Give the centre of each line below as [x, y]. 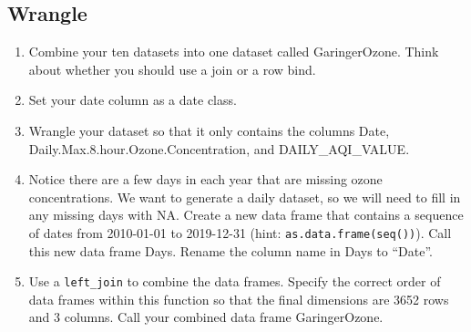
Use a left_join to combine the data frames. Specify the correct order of [235, 281]
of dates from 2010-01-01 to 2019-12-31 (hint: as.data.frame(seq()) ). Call [240, 232]
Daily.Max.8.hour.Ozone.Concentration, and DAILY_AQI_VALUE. [219, 148]
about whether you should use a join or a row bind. [172, 69]
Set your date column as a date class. [133, 100]
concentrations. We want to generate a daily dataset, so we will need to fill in [245, 197]
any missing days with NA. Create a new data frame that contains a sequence [246, 215]
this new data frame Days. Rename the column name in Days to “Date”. [230, 250]
